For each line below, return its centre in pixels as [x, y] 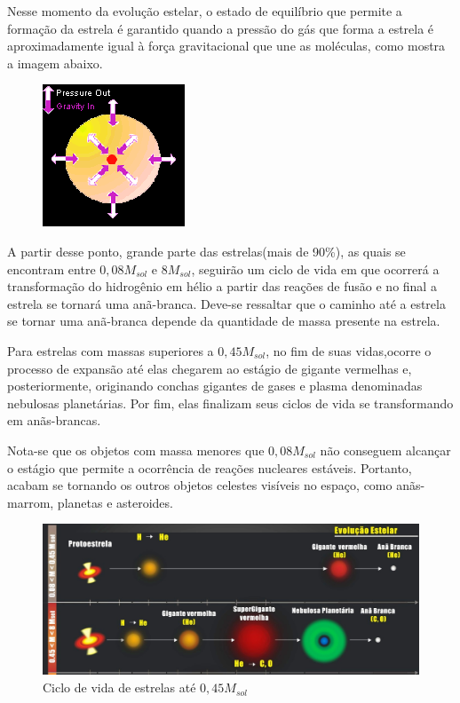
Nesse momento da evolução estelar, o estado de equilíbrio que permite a [205, 11]
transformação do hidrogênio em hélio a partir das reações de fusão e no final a [222, 286]
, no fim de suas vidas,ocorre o [349, 350]
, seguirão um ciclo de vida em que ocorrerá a [315, 269]
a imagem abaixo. [55, 63]
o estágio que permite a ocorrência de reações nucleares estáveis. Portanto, [210, 467]
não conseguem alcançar [385, 450]
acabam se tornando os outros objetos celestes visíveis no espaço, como [200, 485]
